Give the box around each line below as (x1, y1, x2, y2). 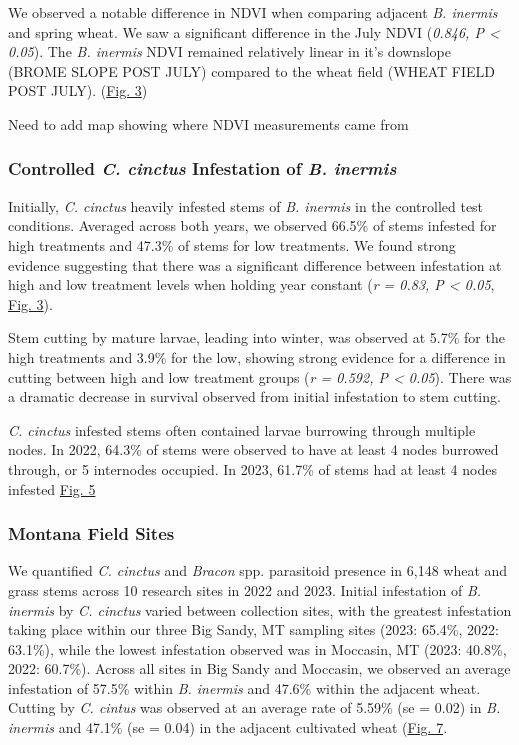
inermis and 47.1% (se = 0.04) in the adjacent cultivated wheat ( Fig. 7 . (8, 717, 448, 738)
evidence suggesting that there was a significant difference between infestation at (8, 254, 502, 275)
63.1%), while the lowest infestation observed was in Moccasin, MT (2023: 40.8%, (8, 638, 507, 659)
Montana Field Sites (8, 521, 175, 546)
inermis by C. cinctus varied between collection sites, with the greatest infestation (8, 599, 512, 620)
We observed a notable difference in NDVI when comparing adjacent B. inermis (8, 2, 498, 22)
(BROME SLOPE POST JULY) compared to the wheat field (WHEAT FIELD (8, 60, 495, 81)
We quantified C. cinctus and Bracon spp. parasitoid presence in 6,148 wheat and (8, 560, 508, 581)
